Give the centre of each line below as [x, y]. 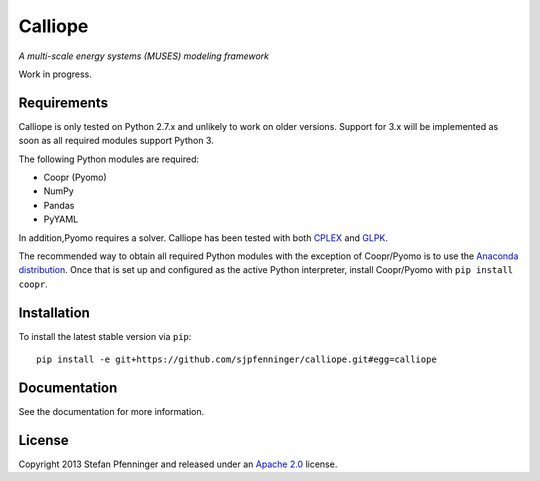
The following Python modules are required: [109, 159]
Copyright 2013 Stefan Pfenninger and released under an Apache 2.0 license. [178, 464]
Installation [54, 312]
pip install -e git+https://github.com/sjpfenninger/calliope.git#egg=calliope [236, 359]
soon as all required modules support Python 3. [116, 141]
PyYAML [61, 219]
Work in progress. [55, 74]
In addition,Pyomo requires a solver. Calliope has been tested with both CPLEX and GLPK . [203, 237]
